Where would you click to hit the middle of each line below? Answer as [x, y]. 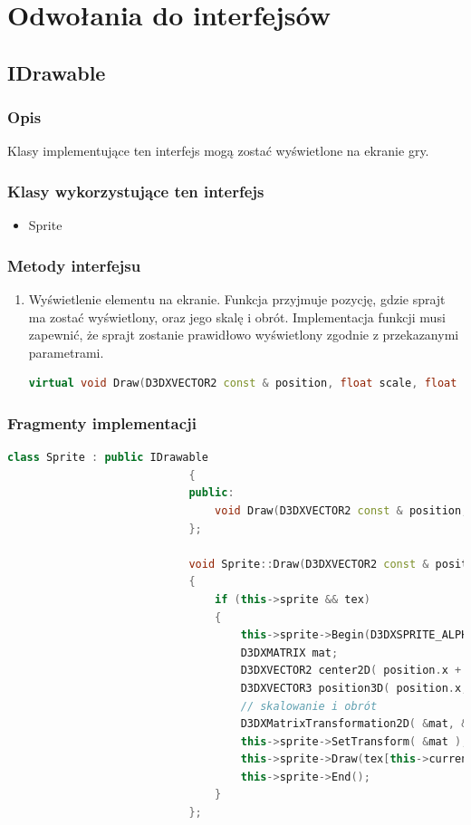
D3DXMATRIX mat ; [289, 652]
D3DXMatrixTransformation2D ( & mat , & [354, 724]
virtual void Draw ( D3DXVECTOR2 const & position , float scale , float [243, 384]
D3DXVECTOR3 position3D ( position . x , [354, 688]
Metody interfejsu [74, 265]
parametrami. [66, 352]
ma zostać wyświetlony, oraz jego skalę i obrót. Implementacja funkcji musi [237, 317]
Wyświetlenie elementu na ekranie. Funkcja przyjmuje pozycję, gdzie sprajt [237, 299]
